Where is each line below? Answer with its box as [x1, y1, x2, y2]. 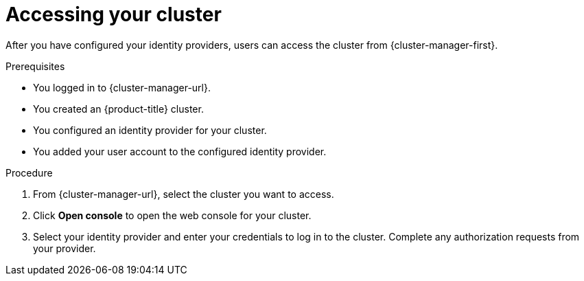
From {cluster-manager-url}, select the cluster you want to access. [33, 188, 334, 200]
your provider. [33, 242, 96, 254]
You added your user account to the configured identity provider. [33, 145, 327, 157]
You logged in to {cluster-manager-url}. [33, 81, 211, 93]
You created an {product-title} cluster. [33, 102, 204, 115]
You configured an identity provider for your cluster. [33, 124, 267, 136]
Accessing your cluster [5, 3, 222, 26]
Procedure [5, 166, 53, 179]
